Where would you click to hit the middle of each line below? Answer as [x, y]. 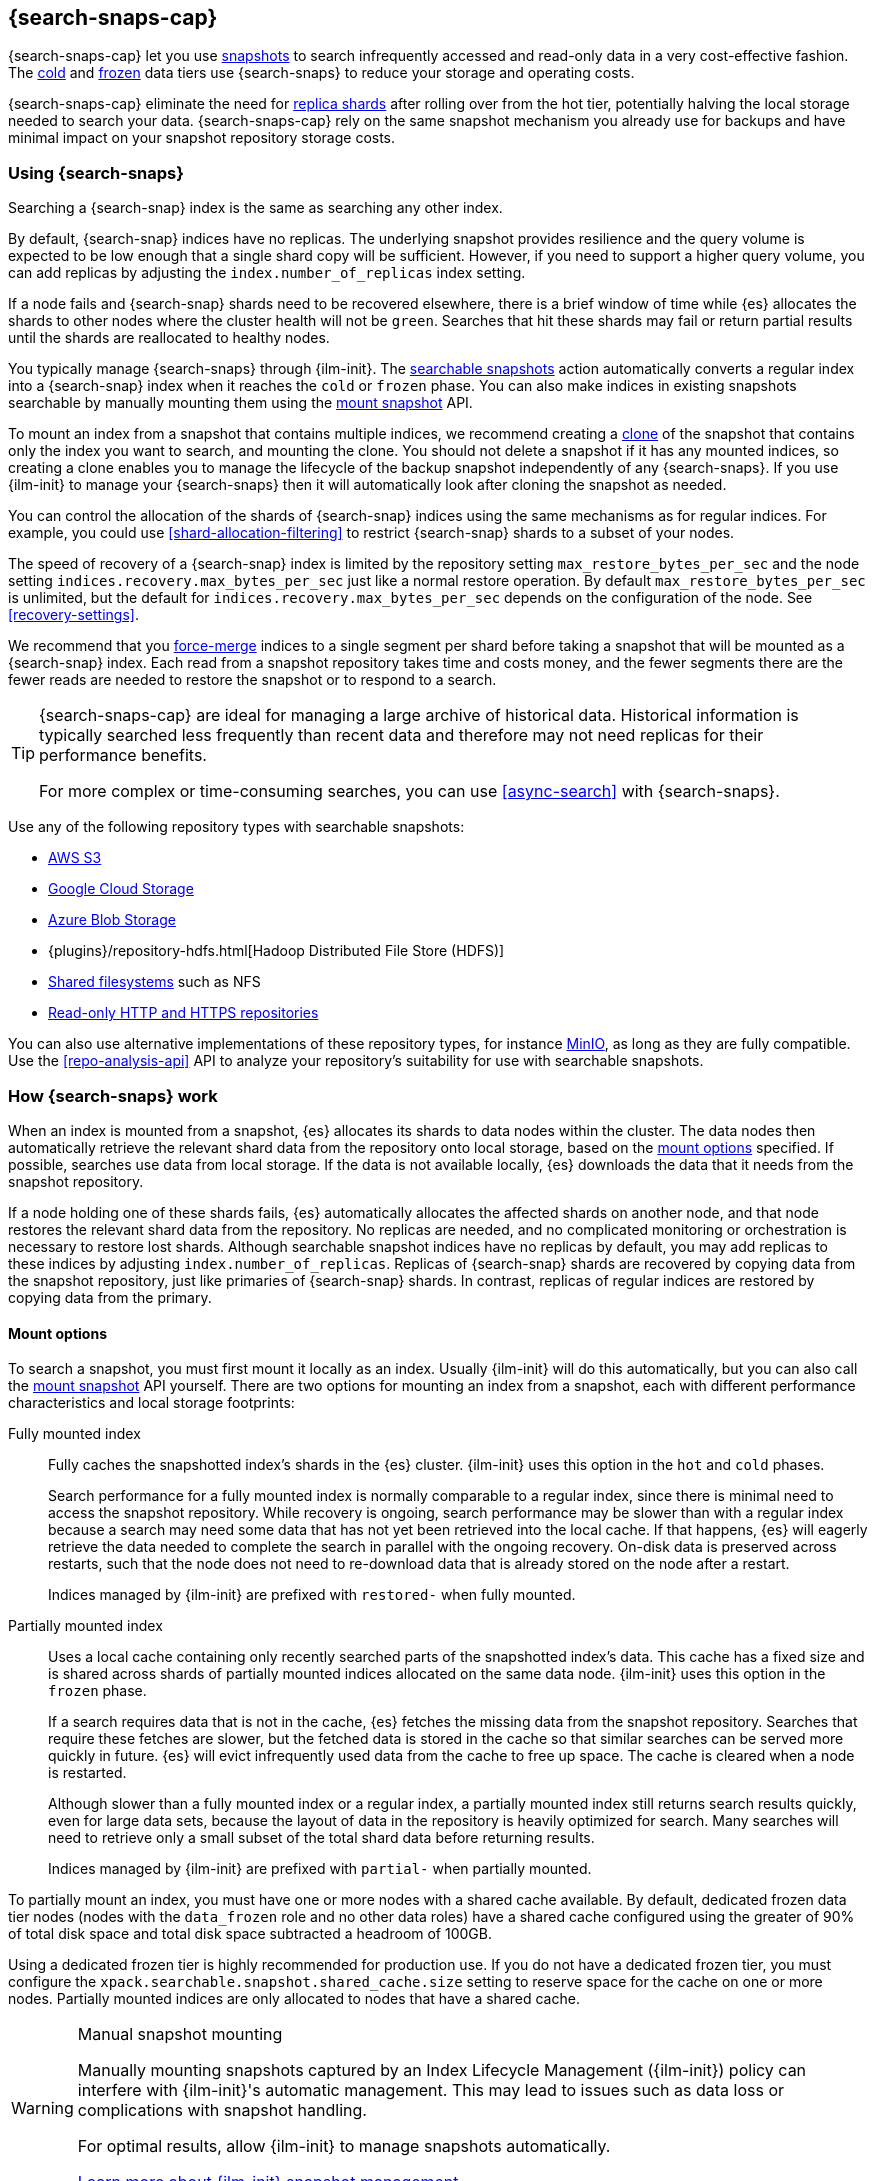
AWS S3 [75, 858]
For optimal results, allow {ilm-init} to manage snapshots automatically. [344, 2146]
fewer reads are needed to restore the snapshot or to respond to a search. [252, 680]
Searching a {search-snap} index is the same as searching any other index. [255, 208]
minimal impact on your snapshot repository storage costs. [202, 138]
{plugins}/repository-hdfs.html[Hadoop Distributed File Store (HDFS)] [276, 951]
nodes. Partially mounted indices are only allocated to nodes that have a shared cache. [294, 1999]
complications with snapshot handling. [222, 2110]
